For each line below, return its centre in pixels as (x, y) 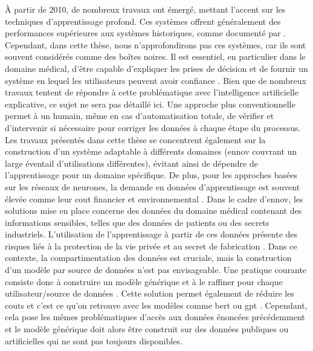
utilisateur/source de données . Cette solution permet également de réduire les (150, 293)
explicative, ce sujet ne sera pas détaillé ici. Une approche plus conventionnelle (150, 104)
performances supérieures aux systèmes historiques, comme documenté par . (146, 33)
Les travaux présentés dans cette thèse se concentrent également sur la (135, 139)
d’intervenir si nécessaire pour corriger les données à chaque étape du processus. (153, 127)
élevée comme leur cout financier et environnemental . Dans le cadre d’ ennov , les (154, 198)
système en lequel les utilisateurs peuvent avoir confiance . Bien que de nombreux (156, 80)
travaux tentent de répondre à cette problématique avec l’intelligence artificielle (152, 92)
